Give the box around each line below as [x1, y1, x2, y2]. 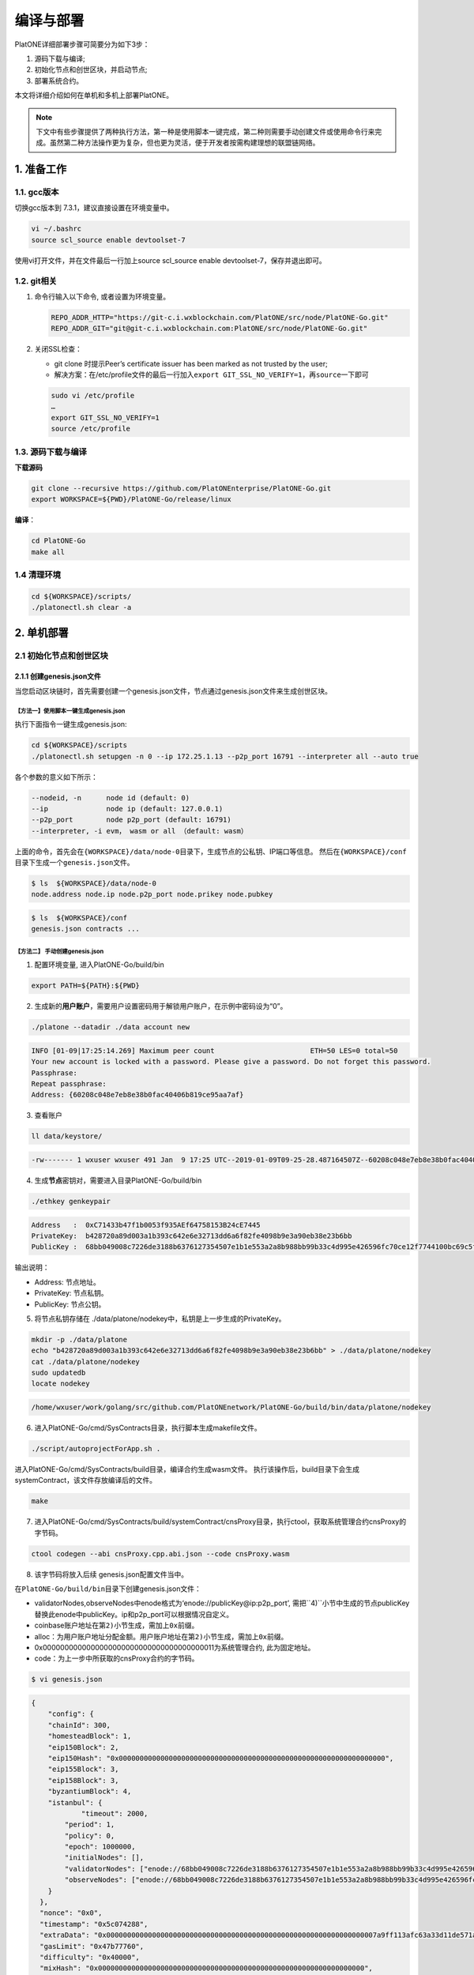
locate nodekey [31, 1379, 90, 1388]
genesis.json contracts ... [31, 924, 140, 934]
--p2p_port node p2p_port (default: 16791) [31, 815, 232, 825]
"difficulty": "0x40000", [39, 1952, 140, 1962]
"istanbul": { [47, 1798, 103, 1807]
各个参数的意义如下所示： [14, 772, 98, 781]
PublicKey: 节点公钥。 [34, 1300, 106, 1309]
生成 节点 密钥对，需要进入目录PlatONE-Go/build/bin [34, 1176, 202, 1185]
